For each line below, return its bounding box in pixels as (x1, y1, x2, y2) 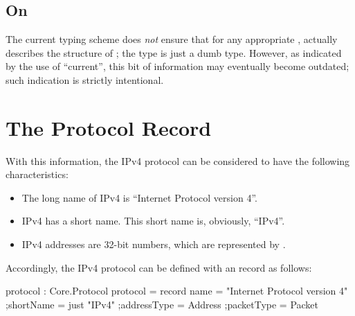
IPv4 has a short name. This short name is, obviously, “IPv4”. (21, 213, 285, 228)
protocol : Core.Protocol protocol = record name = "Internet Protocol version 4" (6, 283, 348, 298)
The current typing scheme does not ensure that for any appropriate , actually (6, 32, 338, 46)
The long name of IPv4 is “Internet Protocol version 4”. (21, 190, 257, 204)
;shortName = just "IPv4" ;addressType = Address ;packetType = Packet (6, 297, 319, 311)
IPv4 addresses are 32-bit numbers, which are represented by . (21, 237, 286, 252)
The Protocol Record (6, 113, 212, 141)
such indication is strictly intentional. (6, 72, 164, 87)
